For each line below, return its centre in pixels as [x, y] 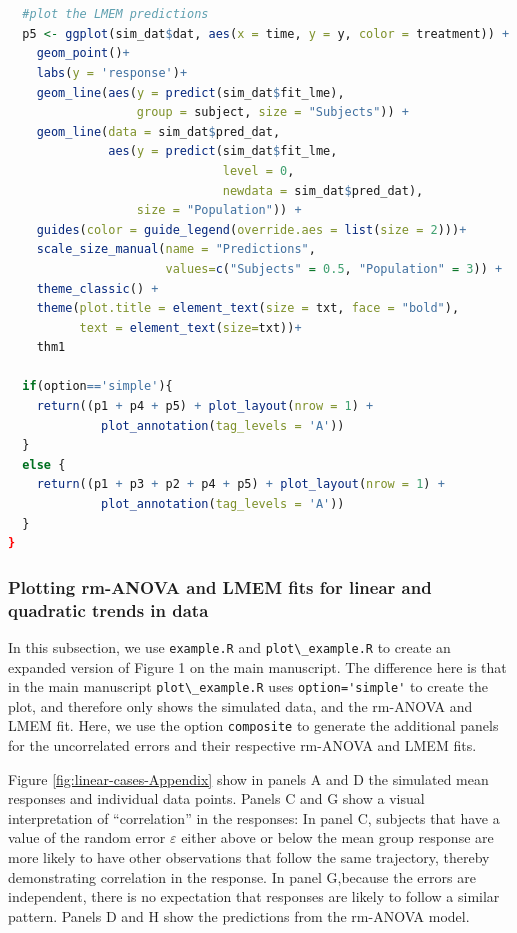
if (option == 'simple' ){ [97, 386]
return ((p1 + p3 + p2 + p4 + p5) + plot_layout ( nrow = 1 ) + [240, 484]
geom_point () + [83, 53]
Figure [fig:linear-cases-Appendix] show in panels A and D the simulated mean [248, 778]
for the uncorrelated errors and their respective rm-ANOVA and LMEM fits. [242, 745]
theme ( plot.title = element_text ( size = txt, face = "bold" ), [248, 308]
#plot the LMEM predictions [115, 14]
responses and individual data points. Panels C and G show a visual [216, 798]
